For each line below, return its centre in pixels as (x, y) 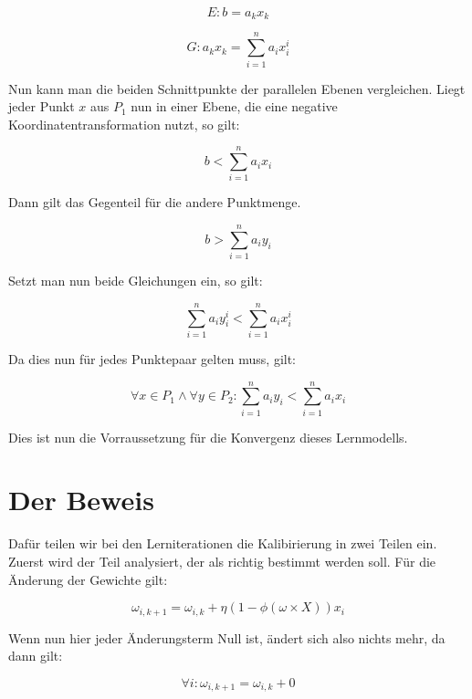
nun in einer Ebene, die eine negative (234, 106)
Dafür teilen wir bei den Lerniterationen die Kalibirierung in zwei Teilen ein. (223, 543)
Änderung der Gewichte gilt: (88, 579)
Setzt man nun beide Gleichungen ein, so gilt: (136, 281)
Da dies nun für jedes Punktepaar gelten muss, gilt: (152, 358)
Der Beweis (81, 500)
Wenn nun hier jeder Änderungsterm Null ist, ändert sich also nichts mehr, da (227, 637)
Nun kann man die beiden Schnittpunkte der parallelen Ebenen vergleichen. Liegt (237, 88)
